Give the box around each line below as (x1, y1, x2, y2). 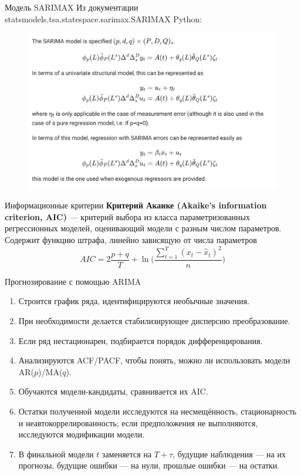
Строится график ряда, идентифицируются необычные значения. (18, 295, 250, 307)
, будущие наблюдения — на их (173, 447, 286, 460)
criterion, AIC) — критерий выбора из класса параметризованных (5, 210, 251, 223)
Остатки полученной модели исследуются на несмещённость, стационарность (18, 405, 297, 417)
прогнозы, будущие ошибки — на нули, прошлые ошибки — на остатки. (18, 459, 280, 471)
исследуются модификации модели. (18, 428, 145, 440)
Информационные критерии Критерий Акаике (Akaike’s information (5, 199, 267, 211)
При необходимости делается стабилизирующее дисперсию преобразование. (18, 315, 290, 327)
